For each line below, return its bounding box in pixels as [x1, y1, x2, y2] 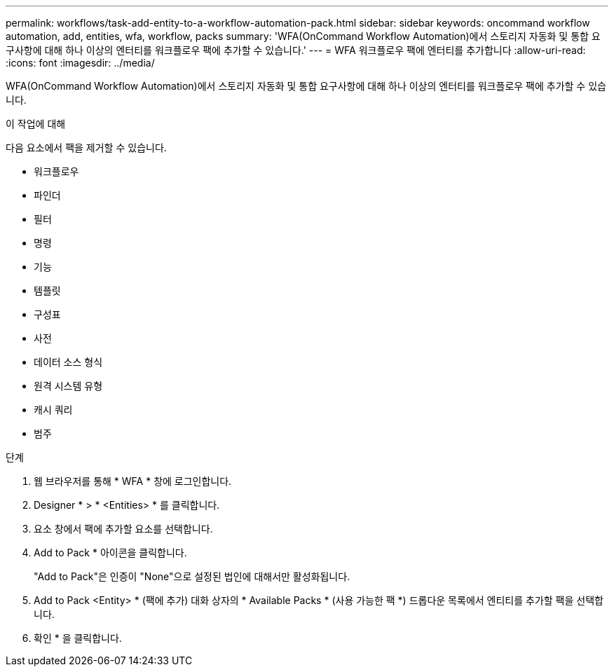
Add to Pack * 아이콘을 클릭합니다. [34, 547, 187, 558]
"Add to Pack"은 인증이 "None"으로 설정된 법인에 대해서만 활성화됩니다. [34, 570, 350, 582]
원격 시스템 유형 [34, 380, 103, 392]
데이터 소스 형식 [34, 356, 103, 368]
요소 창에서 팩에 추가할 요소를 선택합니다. [34, 523, 213, 535]
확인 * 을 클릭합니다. [34, 632, 122, 644]
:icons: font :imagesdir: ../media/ [6, 57, 155, 69]
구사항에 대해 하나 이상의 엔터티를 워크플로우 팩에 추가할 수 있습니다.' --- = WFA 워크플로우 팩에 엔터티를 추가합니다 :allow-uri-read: [6, 44, 586, 56]
